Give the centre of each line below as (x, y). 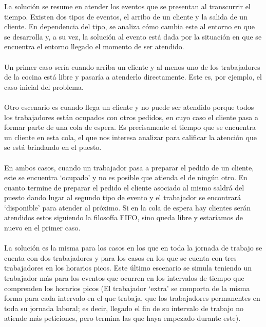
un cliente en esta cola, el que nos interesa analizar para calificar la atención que (130, 137)
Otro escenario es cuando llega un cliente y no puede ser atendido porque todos (129, 107)
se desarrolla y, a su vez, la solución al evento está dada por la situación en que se (133, 36)
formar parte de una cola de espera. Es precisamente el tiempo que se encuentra (130, 127)
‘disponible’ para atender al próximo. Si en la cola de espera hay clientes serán (128, 207)
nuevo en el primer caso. (42, 228)
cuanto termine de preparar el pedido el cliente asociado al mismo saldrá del (124, 187)
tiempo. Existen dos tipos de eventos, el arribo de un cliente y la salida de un (126, 16)
